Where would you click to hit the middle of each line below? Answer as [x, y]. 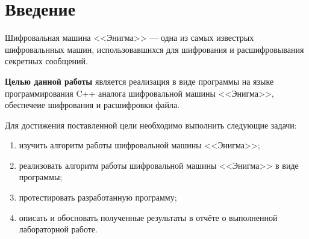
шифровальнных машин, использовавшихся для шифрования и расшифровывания [154, 49]
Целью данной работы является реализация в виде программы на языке [139, 81]
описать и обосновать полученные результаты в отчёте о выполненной [148, 217]
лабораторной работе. [58, 229]
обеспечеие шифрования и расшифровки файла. [92, 105]
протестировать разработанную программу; [98, 197]
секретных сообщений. [46, 61]
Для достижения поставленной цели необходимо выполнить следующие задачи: [151, 125]
